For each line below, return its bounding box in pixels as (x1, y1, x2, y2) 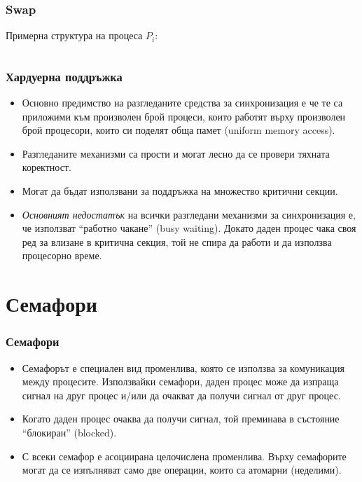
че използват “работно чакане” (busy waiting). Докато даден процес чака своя (22, 221, 356, 235)
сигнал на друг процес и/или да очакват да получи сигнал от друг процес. (22, 387, 341, 402)
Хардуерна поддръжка (6, 67, 123, 85)
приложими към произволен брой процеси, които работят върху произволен (22, 109, 346, 123)
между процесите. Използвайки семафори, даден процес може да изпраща (22, 374, 339, 389)
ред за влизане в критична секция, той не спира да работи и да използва (22, 234, 332, 249)
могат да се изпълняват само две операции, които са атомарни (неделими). (22, 462, 342, 477)
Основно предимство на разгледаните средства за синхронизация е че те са (22, 95, 343, 110)
